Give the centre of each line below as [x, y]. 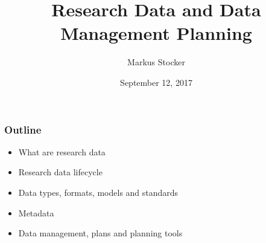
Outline [23, 129]
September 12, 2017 [156, 82]
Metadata [36, 212]
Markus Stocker [156, 62]
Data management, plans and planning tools [100, 233]
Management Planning [156, 33]
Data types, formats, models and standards [98, 192]
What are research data [62, 151]
